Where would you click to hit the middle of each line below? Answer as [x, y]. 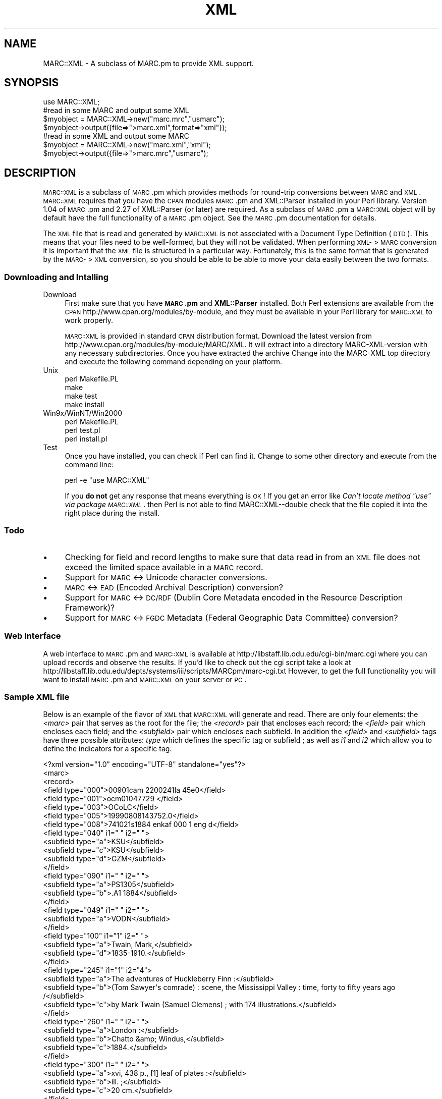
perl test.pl [82, 430]
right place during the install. [112, 513]
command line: [89, 465]
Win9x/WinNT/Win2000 [83, 413]
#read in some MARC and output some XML [116, 111]
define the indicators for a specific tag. [107, 749]
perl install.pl [86, 439]
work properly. [89, 320]
